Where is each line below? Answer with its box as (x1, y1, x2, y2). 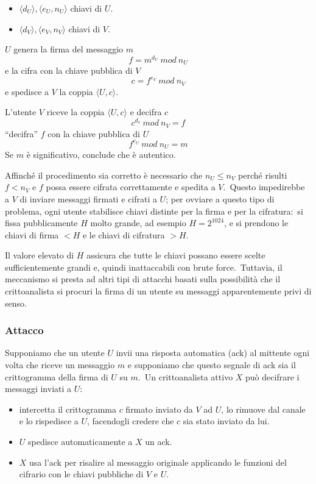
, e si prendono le (224, 216, 289, 229)
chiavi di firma (5, 228, 59, 241)
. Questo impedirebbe (223, 180, 305, 193)
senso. (5, 296, 27, 309)
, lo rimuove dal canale (221, 402, 306, 415)
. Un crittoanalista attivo (138, 370, 233, 383)
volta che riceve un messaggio (5, 358, 115, 371)
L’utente (5, 105, 37, 118)
